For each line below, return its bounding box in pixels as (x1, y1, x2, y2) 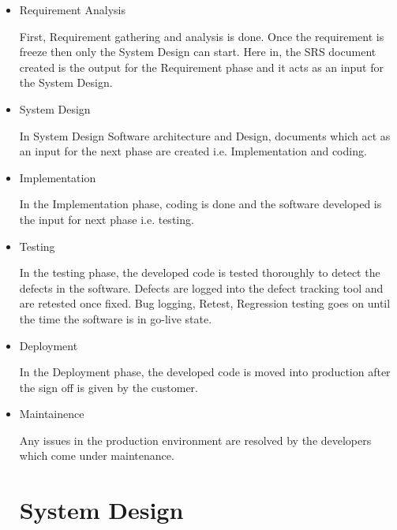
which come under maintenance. (19, 447, 174, 464)
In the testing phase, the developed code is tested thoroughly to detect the (19, 264, 380, 281)
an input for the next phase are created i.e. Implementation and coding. (19, 143, 367, 159)
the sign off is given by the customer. (19, 379, 198, 395)
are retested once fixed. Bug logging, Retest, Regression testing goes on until (19, 295, 391, 312)
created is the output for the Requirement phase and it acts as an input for (19, 58, 384, 75)
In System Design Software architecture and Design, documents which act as (19, 127, 391, 144)
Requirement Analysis (19, 2, 125, 17)
